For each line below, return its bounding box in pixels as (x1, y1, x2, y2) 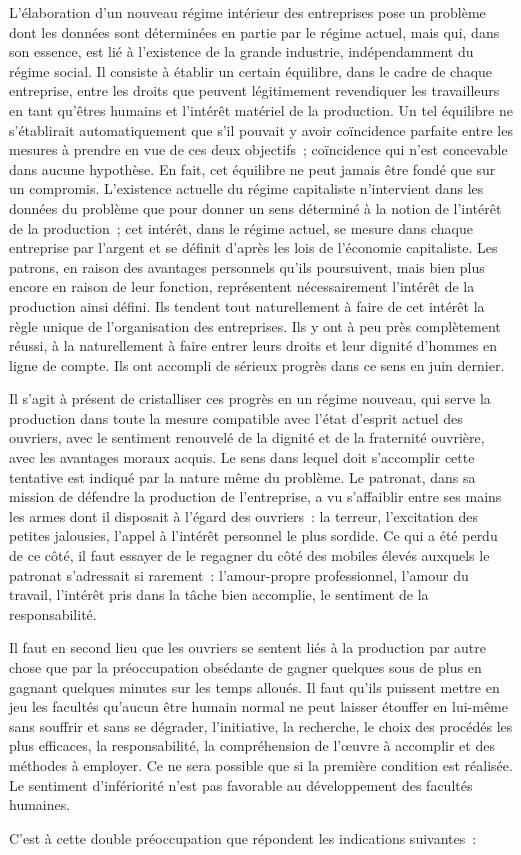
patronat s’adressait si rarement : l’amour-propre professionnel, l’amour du (9, 564, 469, 585)
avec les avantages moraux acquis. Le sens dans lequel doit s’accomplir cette (9, 447, 475, 468)
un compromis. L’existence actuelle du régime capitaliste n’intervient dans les (9, 178, 484, 199)
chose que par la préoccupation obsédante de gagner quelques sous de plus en (9, 657, 482, 677)
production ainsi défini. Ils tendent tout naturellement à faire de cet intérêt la (9, 295, 485, 316)
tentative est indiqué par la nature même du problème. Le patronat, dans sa (9, 466, 476, 487)
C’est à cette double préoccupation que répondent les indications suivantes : (9, 827, 477, 848)
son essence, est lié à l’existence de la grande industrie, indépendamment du (9, 41, 474, 62)
